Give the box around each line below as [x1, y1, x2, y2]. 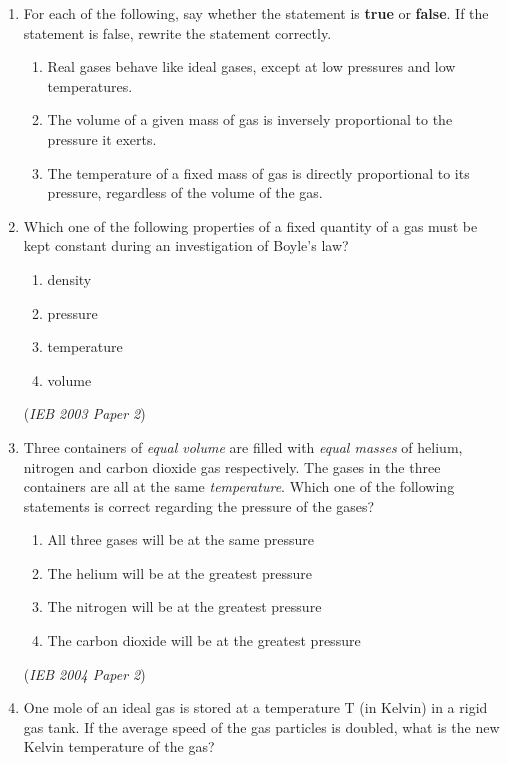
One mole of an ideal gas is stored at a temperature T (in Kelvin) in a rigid [23, 697, 488, 718]
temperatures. [47, 75, 133, 96]
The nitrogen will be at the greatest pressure [47, 596, 322, 617]
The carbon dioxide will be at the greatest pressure [47, 630, 361, 651]
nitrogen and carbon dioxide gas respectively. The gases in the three [23, 456, 441, 477]
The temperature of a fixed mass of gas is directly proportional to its [47, 162, 470, 183]
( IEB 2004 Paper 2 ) [23, 663, 146, 684]
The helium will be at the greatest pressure [47, 562, 312, 583]
